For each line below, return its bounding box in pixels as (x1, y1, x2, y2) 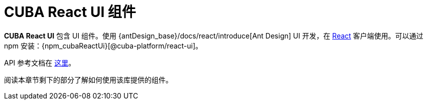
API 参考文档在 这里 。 (4, 58, 76, 67)
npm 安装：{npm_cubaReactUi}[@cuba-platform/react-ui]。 (4, 41, 203, 50)
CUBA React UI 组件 (4, 3, 136, 20)
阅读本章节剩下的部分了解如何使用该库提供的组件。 (4, 75, 173, 84)
